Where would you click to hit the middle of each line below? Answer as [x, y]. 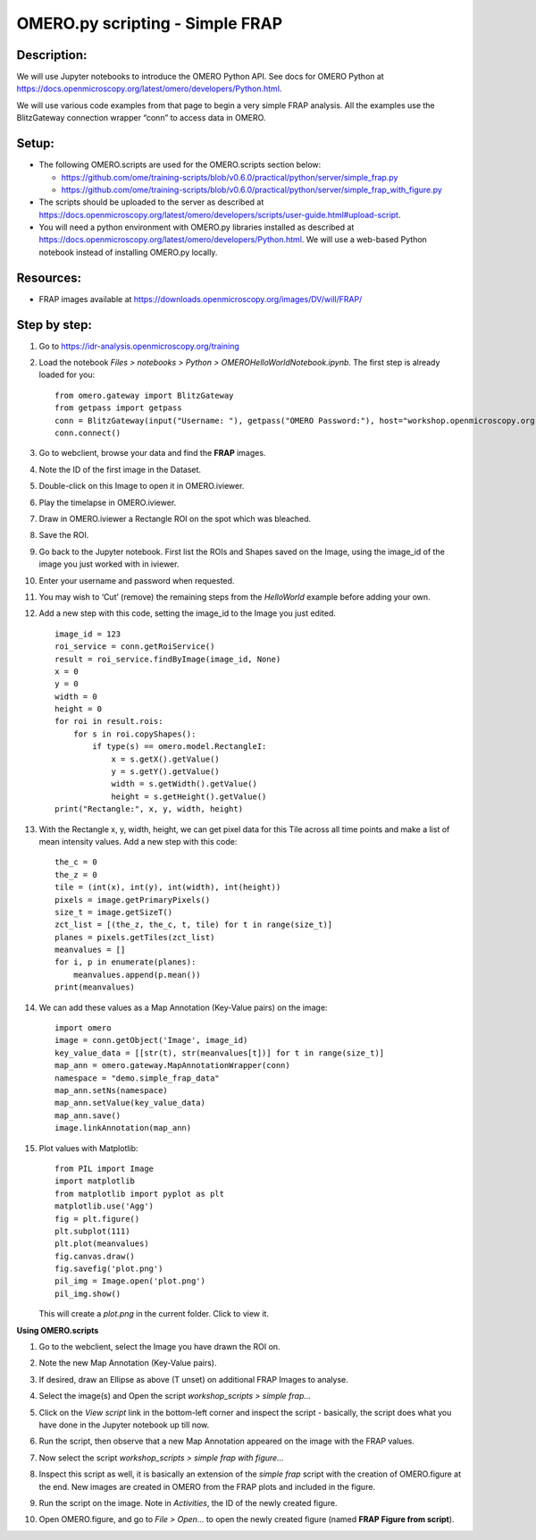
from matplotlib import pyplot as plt [140, 1194]
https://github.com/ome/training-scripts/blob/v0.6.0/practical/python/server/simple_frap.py [230, 177]
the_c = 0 [76, 862]
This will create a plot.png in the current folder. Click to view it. [154, 1314]
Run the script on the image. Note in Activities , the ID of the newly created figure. [188, 1502]
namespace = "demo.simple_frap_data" [138, 1078]
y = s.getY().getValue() [166, 772]
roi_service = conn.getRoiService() [135, 647]
